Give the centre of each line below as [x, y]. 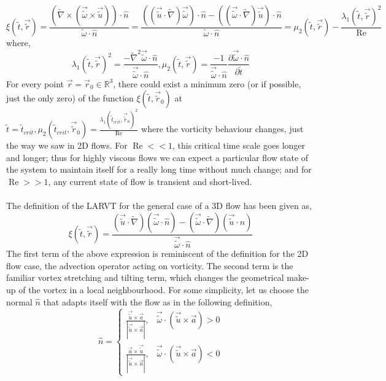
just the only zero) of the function [70, 98]
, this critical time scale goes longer [239, 145]
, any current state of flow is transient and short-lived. [150, 182]
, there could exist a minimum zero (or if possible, [207, 83]
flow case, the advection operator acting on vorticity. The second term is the [150, 265]
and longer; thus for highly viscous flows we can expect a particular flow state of [157, 157]
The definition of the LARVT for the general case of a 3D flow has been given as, [159, 206]
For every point [35, 83]
